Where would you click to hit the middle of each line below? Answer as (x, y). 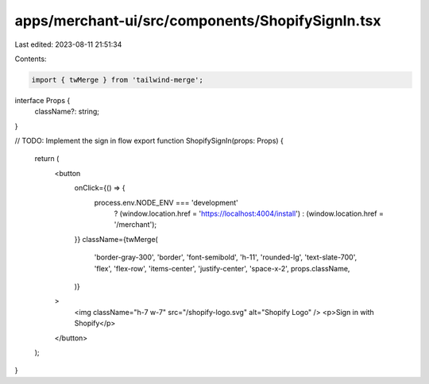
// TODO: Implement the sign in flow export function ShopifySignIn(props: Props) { (149, 141)
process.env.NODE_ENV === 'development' (166, 202)
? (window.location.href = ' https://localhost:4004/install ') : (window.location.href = (249, 213)
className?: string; (67, 112)
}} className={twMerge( (116, 239)
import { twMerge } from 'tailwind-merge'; (118, 80)
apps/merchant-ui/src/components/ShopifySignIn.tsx (198, 21)
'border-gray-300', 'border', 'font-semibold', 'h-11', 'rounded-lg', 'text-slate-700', (226, 257)
